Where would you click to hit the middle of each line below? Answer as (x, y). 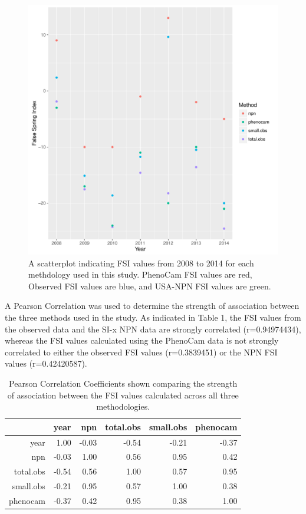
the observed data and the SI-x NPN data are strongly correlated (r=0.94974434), (153, 329)
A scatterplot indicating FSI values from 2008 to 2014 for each (141, 263)
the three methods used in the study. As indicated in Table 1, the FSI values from (153, 317)
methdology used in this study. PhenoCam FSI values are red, (140, 274)
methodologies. (123, 406)
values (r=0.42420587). (46, 363)
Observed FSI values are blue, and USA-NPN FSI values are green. (150, 286)
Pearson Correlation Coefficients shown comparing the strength (123, 383)
